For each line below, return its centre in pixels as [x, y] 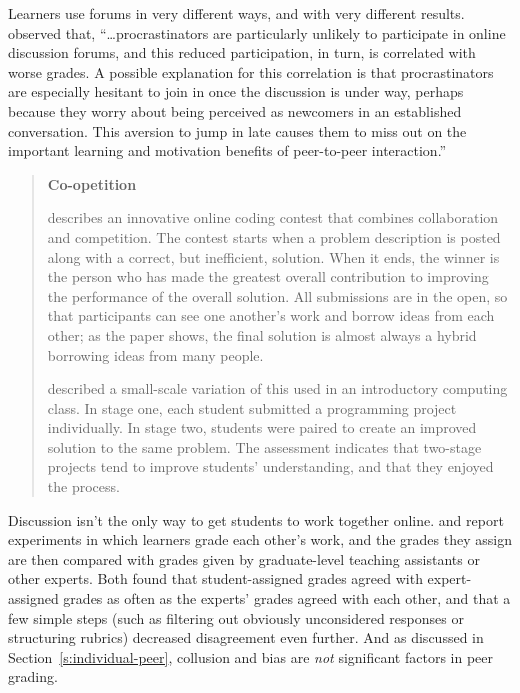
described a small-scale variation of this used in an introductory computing [277, 388]
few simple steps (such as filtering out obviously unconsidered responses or [236, 617]
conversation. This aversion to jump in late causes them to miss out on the [237, 130]
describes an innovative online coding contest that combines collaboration [273, 217]
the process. [83, 486]
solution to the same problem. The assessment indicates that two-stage [264, 446]
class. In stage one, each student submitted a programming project [252, 407]
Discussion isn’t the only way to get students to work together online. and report [256, 519]
